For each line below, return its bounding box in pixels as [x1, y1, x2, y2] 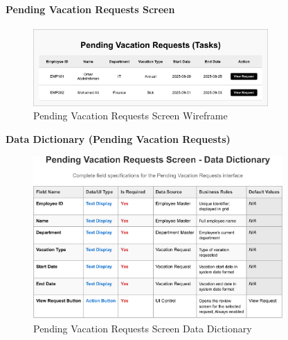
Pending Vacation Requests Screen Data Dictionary [33, 321, 252, 335]
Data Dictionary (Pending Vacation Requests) [6, 131, 231, 146]
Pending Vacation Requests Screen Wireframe [33, 108, 228, 123]
